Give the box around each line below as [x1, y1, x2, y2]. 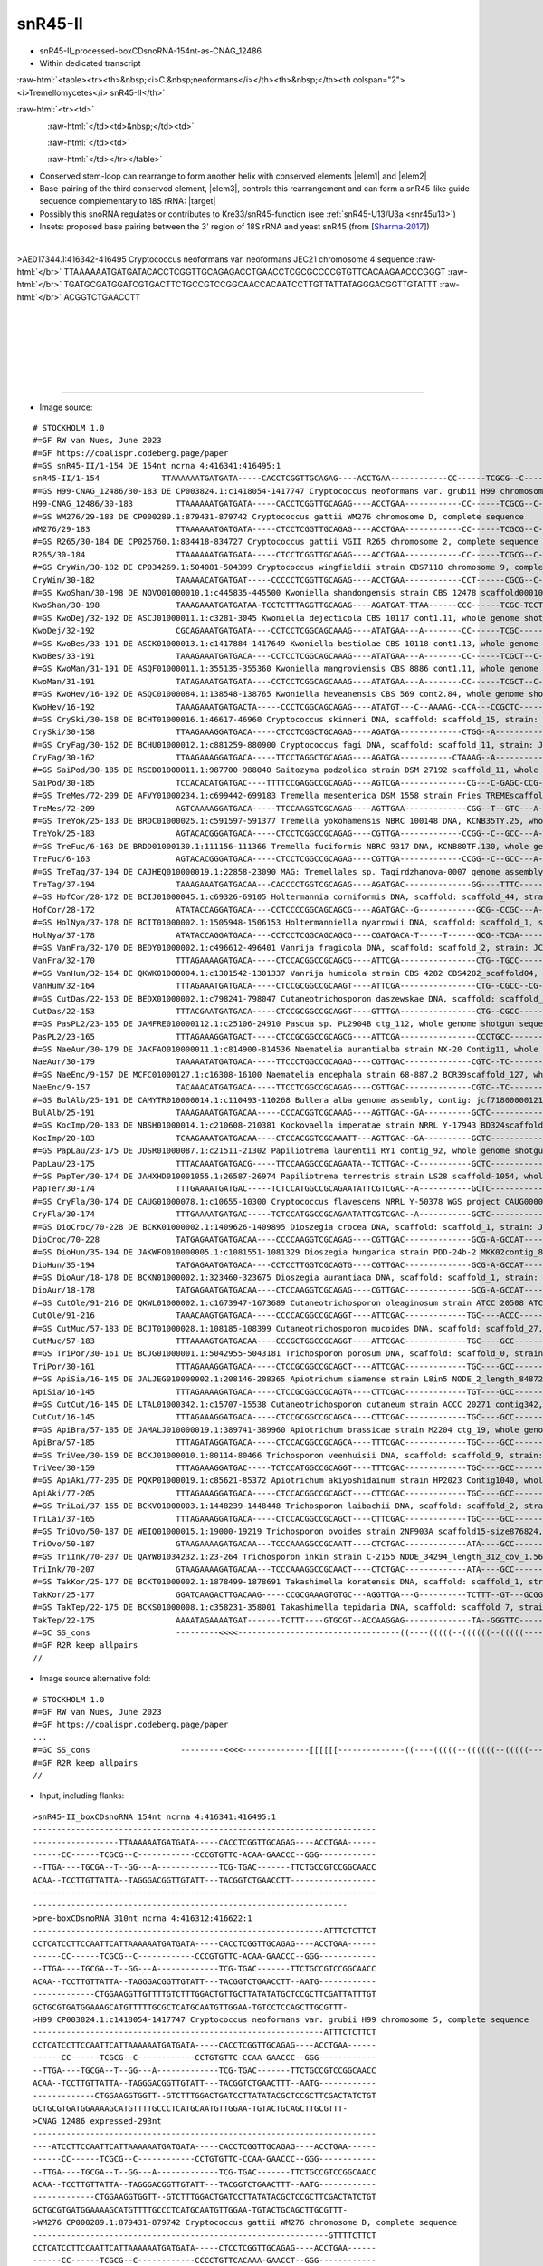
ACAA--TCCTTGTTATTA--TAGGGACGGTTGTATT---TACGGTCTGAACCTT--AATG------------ [33, 1976, 376, 1987]
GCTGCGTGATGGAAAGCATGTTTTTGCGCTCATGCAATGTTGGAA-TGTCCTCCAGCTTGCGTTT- [33, 2001, 348, 2012]
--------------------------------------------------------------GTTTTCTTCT [33, 2230, 376, 2241]
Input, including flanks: [39, 1790, 125, 1801]
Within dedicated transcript [39, 57, 141, 68]
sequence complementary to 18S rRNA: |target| [39, 196, 216, 207]
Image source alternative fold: [39, 1673, 151, 1684]
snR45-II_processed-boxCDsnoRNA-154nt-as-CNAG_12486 [39, 45, 262, 56]
